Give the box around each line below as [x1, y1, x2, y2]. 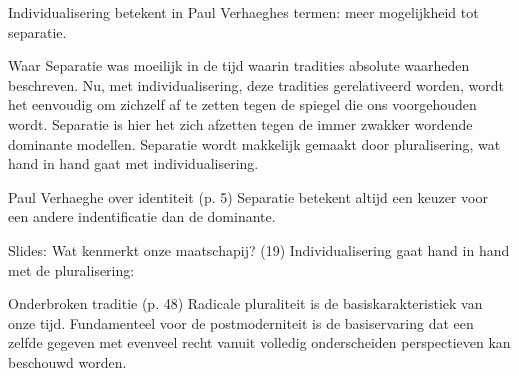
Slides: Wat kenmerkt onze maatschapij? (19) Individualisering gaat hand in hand [8, 239, 510, 260]
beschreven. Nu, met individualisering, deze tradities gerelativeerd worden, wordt [8, 74, 504, 95]
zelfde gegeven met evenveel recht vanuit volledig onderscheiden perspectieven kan [8, 332, 511, 353]
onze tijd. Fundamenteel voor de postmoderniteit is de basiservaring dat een [8, 312, 474, 333]
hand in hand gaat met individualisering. [8, 153, 259, 174]
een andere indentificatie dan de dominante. [8, 206, 276, 227]
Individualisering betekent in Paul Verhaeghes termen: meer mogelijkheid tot [8, 2, 479, 22]
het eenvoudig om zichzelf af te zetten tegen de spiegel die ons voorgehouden [8, 94, 477, 115]
